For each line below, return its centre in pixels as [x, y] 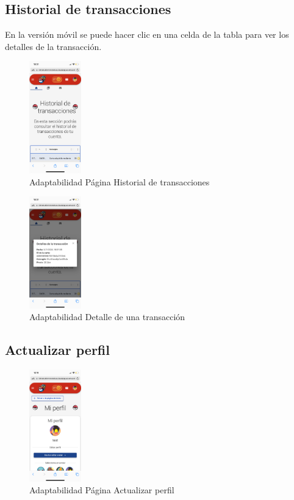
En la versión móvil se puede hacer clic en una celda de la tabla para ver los [147, 34]
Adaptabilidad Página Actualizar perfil [102, 490]
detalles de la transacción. [53, 46]
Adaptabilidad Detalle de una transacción [107, 317]
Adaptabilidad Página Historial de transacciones [120, 181]
